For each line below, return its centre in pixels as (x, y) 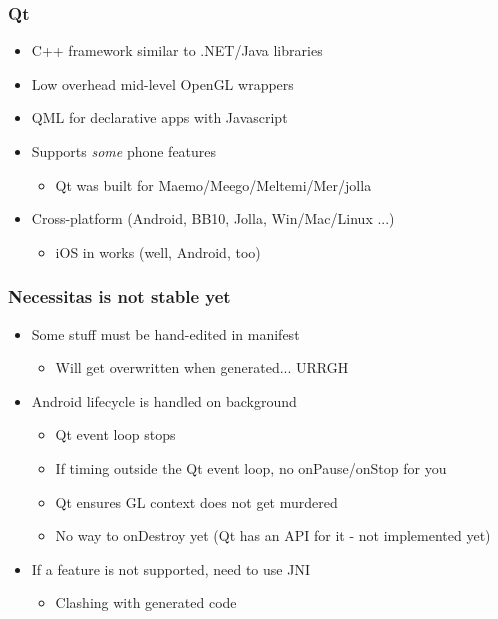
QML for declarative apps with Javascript (159, 117)
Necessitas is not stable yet (119, 296)
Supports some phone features (124, 151)
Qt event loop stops (115, 434)
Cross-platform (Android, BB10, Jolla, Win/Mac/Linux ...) (213, 218)
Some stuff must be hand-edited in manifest (165, 333)
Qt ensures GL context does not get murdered (196, 501)
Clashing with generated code (146, 602)
